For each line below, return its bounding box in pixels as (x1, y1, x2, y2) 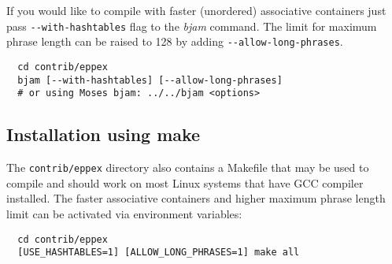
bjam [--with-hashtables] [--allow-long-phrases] (17, 74, 283, 86)
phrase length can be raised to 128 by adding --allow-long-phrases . (6, 33, 343, 50)
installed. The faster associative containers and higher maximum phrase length (6, 190, 386, 206)
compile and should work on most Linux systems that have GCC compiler (6, 174, 364, 191)
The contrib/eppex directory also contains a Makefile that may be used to (6, 159, 369, 176)
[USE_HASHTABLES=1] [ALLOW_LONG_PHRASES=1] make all (17, 247, 300, 258)
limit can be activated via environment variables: (6, 205, 242, 221)
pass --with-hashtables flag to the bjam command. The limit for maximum (6, 17, 377, 34)
